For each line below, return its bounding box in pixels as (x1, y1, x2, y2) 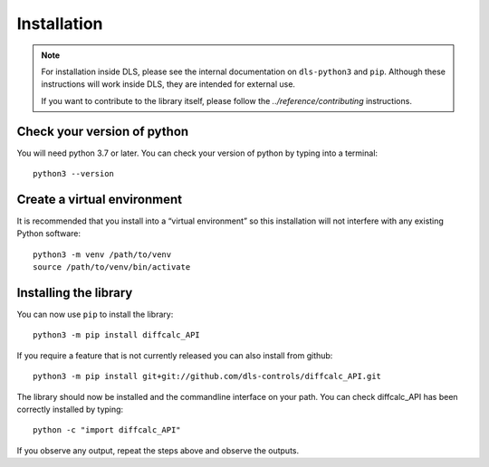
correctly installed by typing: (16, 404, 124, 415)
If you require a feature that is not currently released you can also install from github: (16, 349, 333, 361)
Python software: (16, 228, 81, 239)
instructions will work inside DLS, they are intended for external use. (41, 79, 296, 90)
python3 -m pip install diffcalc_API (33, 330, 201, 340)
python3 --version (33, 168, 115, 179)
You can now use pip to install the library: (16, 309, 174, 319)
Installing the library (16, 285, 133, 300)
